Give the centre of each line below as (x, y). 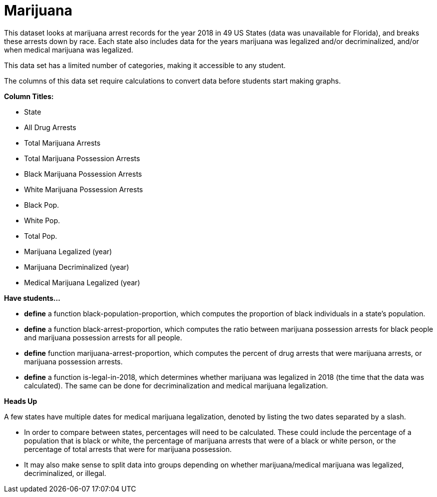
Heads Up (21, 401)
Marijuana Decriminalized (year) (77, 267)
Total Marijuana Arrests (62, 143)
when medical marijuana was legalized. (69, 50)
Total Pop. (41, 236)
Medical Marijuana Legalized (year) (82, 282)
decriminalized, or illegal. (65, 473)
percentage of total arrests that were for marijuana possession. (128, 449)
